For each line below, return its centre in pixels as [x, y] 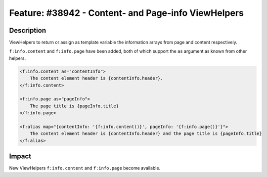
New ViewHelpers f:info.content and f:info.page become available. [85, 168]
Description [28, 30]
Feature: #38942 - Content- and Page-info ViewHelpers [127, 13]
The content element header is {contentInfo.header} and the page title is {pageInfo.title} [146, 134]
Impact [20, 156]
